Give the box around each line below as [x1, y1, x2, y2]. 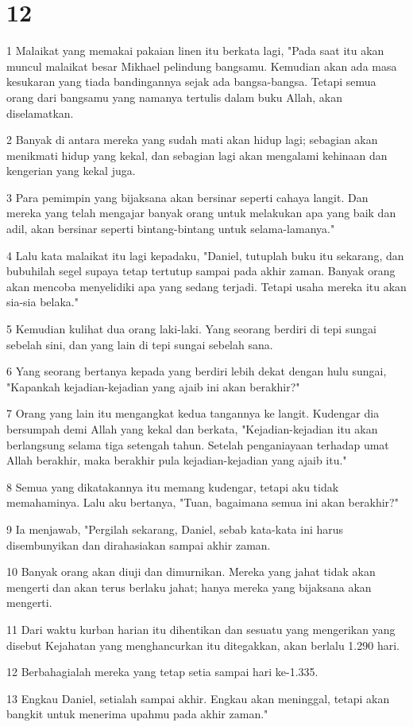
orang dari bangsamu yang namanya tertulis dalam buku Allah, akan [6, 88, 343, 105]
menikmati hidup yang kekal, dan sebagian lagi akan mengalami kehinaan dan [6, 146, 388, 163]
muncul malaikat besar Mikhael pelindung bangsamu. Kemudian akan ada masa [6, 57, 397, 74]
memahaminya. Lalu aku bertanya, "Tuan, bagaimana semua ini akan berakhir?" [6, 494, 399, 511]
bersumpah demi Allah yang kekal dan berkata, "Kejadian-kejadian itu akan [6, 421, 378, 437]
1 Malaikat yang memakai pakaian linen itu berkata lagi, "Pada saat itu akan [6, 42, 384, 59]
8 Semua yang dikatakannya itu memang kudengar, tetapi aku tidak [6, 478, 339, 495]
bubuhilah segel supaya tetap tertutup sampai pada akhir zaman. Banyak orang [6, 262, 396, 279]
